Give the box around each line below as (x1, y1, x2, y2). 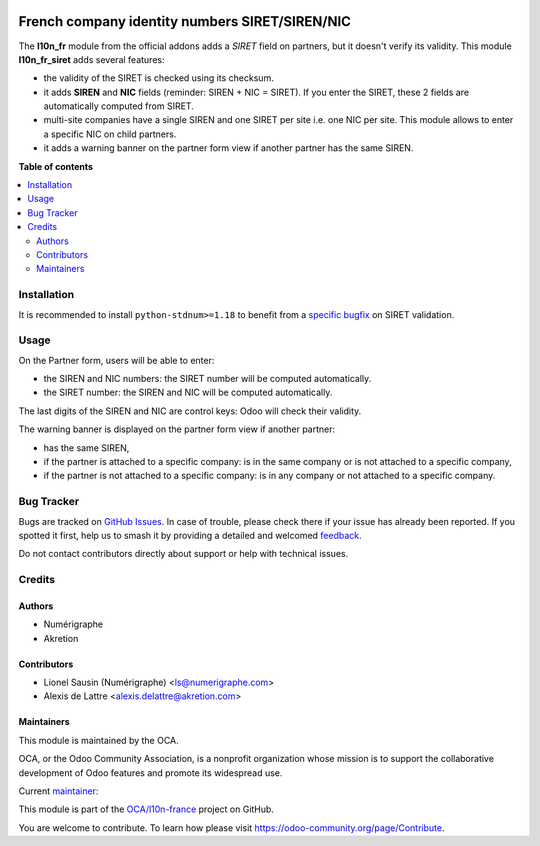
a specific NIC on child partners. (43, 128, 177, 140)
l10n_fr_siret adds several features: (18, 53, 165, 65)
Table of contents (18, 160, 94, 172)
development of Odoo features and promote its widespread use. (18, 766, 283, 779)
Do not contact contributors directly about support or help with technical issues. (18, 548, 349, 560)
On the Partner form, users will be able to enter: (18, 354, 215, 366)
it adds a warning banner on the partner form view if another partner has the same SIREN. (43, 142, 414, 154)
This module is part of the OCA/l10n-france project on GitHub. (18, 803, 275, 815)
